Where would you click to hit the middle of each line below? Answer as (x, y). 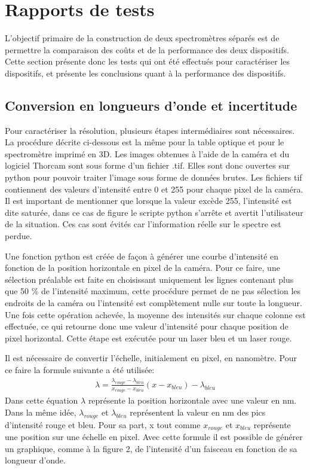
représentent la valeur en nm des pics (198, 412)
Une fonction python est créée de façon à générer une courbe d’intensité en (142, 256)
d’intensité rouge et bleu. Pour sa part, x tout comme (103, 424)
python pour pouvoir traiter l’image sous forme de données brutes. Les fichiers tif (154, 177)
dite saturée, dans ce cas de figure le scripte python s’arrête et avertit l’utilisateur (154, 212)
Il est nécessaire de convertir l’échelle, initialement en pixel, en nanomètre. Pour (151, 358)
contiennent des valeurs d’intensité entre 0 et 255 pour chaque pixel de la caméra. (154, 189)
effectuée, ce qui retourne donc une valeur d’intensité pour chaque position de (147, 326)
